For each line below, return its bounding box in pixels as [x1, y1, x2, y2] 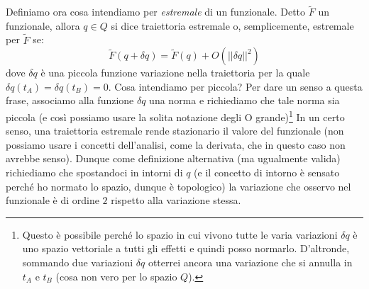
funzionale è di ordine [6, 193, 99, 208]
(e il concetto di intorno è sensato [194, 165, 340, 180]
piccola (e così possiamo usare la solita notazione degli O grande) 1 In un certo [6, 108, 345, 124]
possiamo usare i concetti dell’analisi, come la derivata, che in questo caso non [6, 137, 346, 152]
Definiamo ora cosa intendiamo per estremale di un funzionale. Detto [6, 4, 306, 19]
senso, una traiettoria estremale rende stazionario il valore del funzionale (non [6, 123, 344, 138]
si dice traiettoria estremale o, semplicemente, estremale [111, 18, 354, 33]
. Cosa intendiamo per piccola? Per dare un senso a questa [108, 79, 363, 93]
